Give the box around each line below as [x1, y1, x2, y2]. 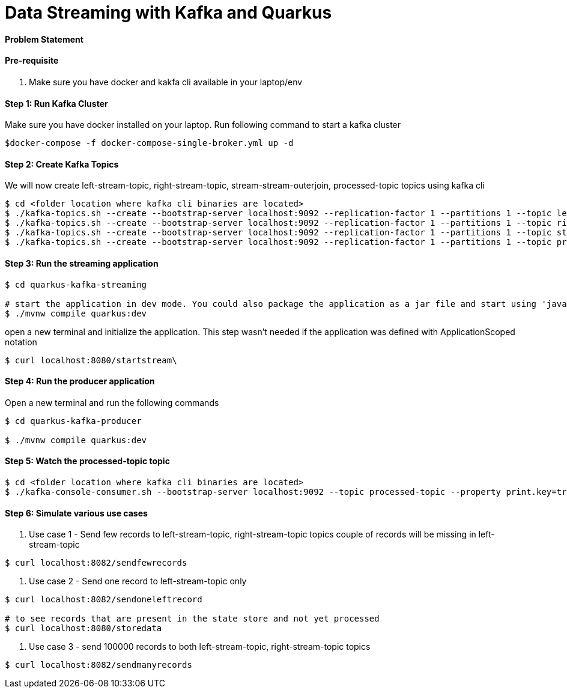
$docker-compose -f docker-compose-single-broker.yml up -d [5, 138, 294, 148]
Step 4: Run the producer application [5, 376, 155, 387]
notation [5, 336, 37, 347]
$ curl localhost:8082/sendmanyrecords [5, 660, 192, 670]
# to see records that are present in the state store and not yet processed [5, 614, 380, 624]
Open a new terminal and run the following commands [5, 397, 219, 408]
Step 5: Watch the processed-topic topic [5, 456, 170, 467]
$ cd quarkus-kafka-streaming [5, 279, 147, 289]
